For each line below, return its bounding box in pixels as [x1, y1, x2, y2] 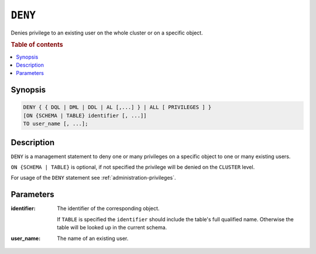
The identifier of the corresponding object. [57, 205, 160, 212]
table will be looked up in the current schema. [57, 224, 167, 231]
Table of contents [11, 41, 64, 49]
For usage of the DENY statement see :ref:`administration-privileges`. [11, 174, 176, 181]
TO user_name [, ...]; [23, 121, 88, 127]
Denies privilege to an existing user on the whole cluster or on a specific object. [11, 29, 203, 36]
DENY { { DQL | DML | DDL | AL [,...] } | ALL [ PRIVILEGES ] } [23, 104, 212, 111]
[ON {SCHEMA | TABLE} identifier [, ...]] [23, 112, 147, 119]
